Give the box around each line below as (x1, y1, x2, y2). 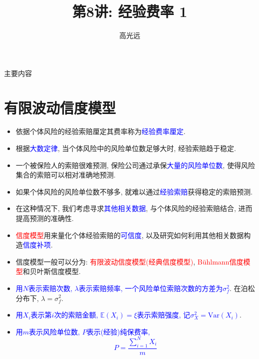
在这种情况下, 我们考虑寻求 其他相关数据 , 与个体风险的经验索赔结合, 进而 (15, 203, 253, 213)
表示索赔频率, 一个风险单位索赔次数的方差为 (78, 282, 223, 293)
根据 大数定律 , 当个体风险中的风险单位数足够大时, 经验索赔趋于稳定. (15, 143, 236, 153)
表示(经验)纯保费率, (86, 326, 150, 336)
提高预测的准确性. (15, 213, 74, 223)
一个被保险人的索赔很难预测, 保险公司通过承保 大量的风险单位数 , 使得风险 (15, 159, 255, 170)
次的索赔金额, (54, 309, 98, 320)
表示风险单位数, (29, 326, 80, 336)
